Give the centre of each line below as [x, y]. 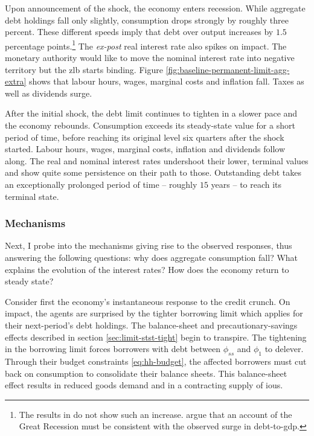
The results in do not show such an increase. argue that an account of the [155, 414]
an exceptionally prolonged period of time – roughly [101, 184]
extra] [16, 81]
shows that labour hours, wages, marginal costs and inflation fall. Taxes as [167, 81]
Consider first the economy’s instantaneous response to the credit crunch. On [148, 301]
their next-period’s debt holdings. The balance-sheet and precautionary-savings [151, 325]
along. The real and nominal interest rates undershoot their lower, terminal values [157, 160]
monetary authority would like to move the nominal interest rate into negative [150, 58]
